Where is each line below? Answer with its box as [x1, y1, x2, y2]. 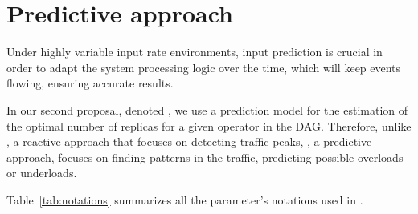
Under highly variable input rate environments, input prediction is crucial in [6, 43, 383, 60]
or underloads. [6, 164, 77, 181]
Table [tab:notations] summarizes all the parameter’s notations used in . [6, 191, 363, 208]
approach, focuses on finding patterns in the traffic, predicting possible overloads [6, 148, 404, 165]
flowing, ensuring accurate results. [6, 75, 174, 91]
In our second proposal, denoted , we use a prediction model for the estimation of [6, 101, 408, 118]
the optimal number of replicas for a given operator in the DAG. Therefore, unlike [6, 117, 412, 134]
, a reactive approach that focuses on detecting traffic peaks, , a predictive [6, 133, 372, 150]
